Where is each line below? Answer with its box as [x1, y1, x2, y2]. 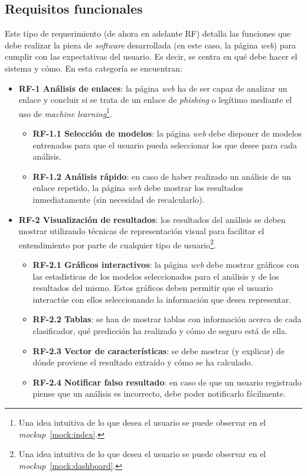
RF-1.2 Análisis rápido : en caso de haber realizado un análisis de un [32, 170, 291, 182]
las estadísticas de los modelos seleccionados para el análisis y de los [32, 270, 279, 282]
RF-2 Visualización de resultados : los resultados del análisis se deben [18, 213, 286, 225]
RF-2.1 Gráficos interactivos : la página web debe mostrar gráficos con [32, 258, 299, 271]
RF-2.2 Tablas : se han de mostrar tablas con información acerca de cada [32, 313, 302, 325]
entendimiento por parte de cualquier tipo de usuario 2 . [18, 237, 216, 251]
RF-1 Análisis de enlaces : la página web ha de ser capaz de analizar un [18, 82, 288, 94]
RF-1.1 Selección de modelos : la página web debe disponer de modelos [32, 127, 302, 140]
